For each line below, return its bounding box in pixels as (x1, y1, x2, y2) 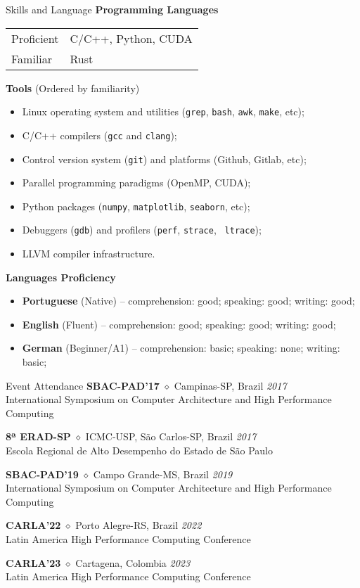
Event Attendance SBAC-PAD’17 (6, 378, 160, 392)
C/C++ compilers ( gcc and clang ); (22, 127, 177, 142)
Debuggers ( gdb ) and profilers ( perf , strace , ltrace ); (22, 222, 262, 237)
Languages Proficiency (6, 269, 116, 284)
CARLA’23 (6, 555, 61, 570)
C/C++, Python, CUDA (70, 30, 193, 46)
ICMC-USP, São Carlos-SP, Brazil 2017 (85, 429, 257, 444)
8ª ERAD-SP (6, 429, 71, 444)
